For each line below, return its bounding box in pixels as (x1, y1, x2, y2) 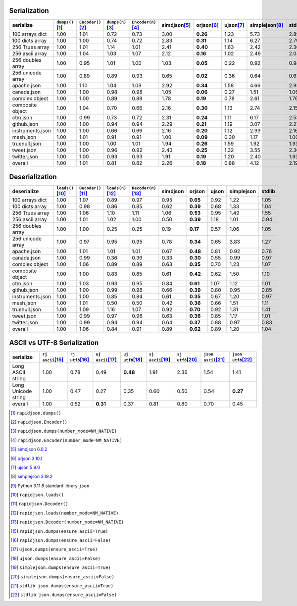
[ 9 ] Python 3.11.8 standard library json (10, 483, 90, 489)
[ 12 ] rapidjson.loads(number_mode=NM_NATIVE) (10, 510, 119, 516)
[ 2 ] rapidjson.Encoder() (10, 419, 68, 425)
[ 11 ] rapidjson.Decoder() (10, 501, 69, 507)
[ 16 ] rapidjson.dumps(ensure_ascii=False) (10, 537, 111, 543)
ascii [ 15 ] (42, 356, 64, 363)
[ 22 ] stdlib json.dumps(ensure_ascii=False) (10, 592, 117, 598)
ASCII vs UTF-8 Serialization (9, 339, 99, 347)
